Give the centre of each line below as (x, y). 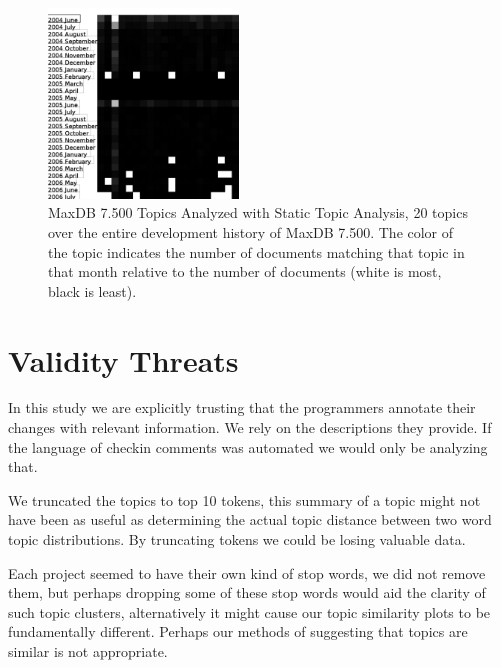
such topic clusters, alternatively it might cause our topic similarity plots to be (249, 611)
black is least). (92, 290)
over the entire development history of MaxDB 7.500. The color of (251, 231)
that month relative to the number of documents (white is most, (245, 271)
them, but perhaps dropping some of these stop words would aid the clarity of (247, 592)
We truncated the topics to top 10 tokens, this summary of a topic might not (244, 499)
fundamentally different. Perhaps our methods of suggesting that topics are (238, 631)
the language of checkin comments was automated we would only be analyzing (248, 446)
